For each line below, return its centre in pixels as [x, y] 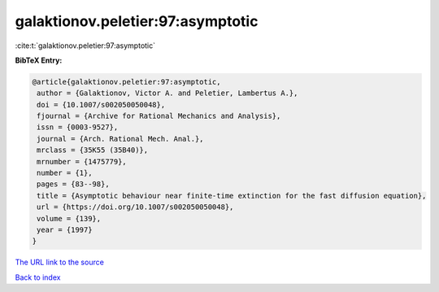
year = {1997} [65, 230]
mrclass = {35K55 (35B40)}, [93, 150]
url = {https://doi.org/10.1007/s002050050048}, [135, 207]
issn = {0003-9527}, [78, 127]
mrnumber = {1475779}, [82, 161]
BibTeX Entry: [39, 60]
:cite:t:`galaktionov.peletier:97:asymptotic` [85, 46]
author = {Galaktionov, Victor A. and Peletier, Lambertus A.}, [167, 93]
